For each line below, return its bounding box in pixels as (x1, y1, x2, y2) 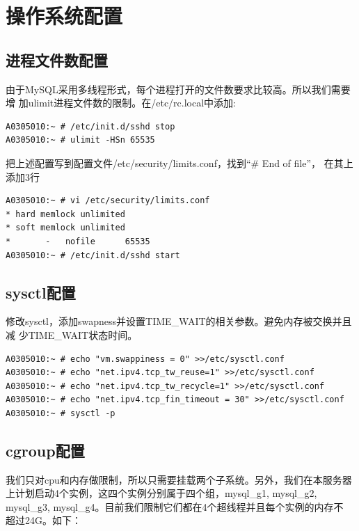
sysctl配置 (6, 281, 76, 303)
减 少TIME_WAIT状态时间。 (6, 327, 138, 342)
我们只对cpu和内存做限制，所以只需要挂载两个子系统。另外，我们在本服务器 (6, 472, 352, 486)
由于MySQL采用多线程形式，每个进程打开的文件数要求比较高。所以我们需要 (6, 81, 351, 96)
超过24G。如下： (6, 513, 81, 528)
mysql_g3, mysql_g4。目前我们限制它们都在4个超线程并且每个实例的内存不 (6, 499, 344, 514)
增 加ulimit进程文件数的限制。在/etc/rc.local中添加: (6, 95, 236, 110)
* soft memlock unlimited (6, 223, 125, 233)
